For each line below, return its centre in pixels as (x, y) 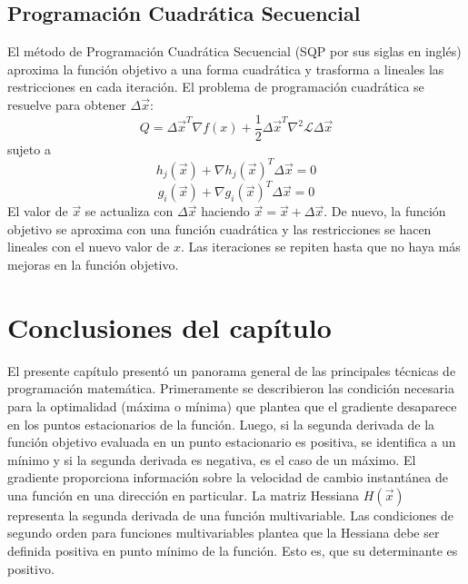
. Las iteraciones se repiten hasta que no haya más (320, 247)
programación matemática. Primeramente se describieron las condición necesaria (231, 388)
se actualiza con (129, 211)
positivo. (31, 568)
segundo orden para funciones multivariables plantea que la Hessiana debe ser (224, 533)
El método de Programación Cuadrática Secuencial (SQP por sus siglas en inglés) (234, 51)
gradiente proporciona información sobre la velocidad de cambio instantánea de (228, 477)
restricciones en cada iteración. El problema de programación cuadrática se (216, 87)
